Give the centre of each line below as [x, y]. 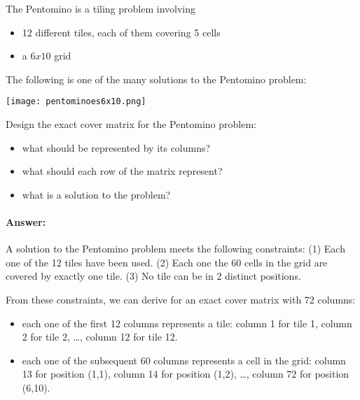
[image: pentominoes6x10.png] [76, 102]
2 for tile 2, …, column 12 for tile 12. [100, 337]
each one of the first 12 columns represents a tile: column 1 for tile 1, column [187, 323]
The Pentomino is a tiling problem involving [101, 8]
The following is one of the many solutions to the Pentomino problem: [156, 79]
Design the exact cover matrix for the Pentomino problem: [131, 124]
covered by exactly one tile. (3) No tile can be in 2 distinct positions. [153, 276]
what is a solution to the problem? [96, 194]
